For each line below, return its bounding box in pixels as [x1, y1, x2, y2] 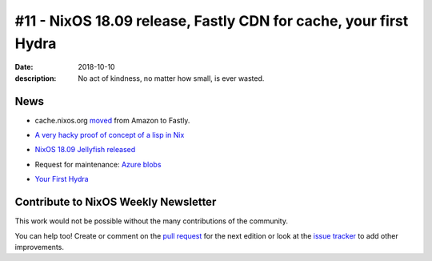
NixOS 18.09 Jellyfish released [34, 145, 136, 155]
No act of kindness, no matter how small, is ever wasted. [78, 73, 265, 83]
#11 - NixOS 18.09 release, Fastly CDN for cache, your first [14, 12, 409, 30]
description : [14, 73, 57, 83]
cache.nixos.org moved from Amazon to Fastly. [34, 115, 190, 125]
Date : [14, 62, 34, 72]
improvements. [14, 242, 64, 251]
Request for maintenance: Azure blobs [34, 159, 162, 169]
